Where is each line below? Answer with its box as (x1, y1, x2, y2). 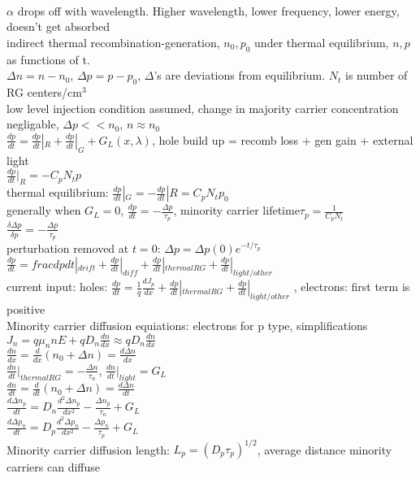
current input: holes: (6, 278, 108, 295)
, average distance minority (257, 441, 392, 457)
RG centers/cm (6, 83, 82, 100)
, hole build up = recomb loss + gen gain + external (151, 131, 414, 148)
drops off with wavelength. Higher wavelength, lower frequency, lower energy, (17, 2, 400, 19)
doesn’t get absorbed (6, 18, 110, 35)
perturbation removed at (6, 240, 129, 257)
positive (6, 300, 45, 317)
